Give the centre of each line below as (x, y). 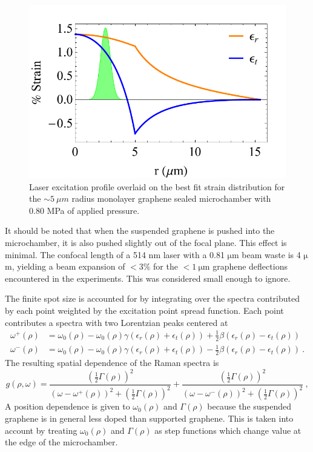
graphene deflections (250, 266)
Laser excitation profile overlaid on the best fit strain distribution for (157, 186)
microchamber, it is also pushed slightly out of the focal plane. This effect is (146, 243)
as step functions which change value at (228, 430)
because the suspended (249, 406)
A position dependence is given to (68, 406)
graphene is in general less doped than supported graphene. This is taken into (149, 418)
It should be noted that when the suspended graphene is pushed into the (140, 231)
